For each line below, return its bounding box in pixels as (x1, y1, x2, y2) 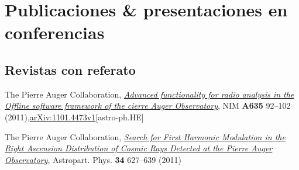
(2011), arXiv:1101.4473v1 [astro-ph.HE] (5, 110, 144, 123)
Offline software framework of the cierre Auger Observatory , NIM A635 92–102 (5, 99, 291, 112)
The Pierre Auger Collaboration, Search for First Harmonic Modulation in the (5, 130, 286, 143)
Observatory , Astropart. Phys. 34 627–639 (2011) (5, 153, 181, 165)
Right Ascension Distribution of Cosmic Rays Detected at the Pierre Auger (5, 142, 273, 154)
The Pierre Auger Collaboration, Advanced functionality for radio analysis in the (5, 88, 294, 100)
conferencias (5, 20, 105, 44)
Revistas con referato (5, 60, 136, 78)
